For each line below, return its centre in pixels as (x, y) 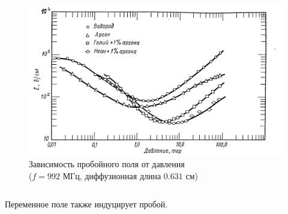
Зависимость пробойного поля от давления (107, 163)
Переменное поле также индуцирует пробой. (86, 204)
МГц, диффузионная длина (112, 175)
